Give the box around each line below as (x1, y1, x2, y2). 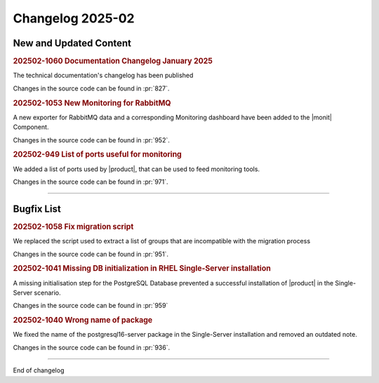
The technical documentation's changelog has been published (13, 71, 194, 80)
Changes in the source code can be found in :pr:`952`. (13, 135, 170, 144)
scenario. (34, 288, 61, 297)
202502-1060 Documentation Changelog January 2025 (13, 56, 213, 66)
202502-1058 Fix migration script (13, 222, 134, 231)
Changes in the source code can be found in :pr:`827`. (13, 84, 170, 93)
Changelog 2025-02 (13, 11, 135, 26)
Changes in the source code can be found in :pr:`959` (13, 302, 168, 310)
